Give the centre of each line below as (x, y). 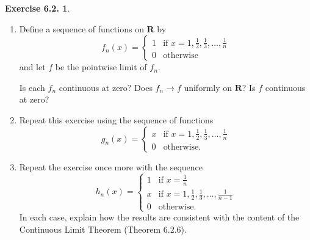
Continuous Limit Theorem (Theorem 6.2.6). (103, 229)
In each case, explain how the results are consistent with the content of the (159, 217)
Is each (32, 87)
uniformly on (208, 87)
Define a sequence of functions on (81, 28)
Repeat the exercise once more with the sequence (111, 166)
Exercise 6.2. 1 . (38, 8)
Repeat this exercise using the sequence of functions (116, 119)
